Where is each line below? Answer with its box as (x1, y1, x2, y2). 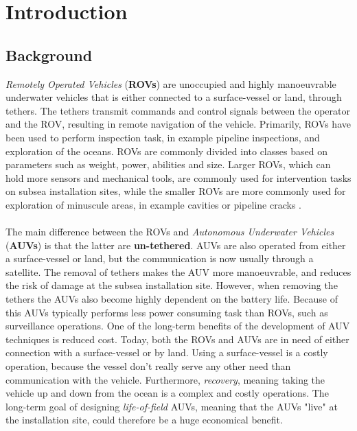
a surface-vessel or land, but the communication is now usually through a (5, 251, 314, 266)
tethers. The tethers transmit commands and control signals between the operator (5, 103, 350, 117)
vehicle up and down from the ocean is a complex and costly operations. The (5, 386, 329, 400)
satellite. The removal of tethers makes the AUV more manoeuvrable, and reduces (5, 264, 352, 279)
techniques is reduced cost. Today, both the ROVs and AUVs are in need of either (5, 331, 349, 346)
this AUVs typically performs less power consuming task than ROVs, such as (5, 305, 328, 319)
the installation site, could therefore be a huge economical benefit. (5, 412, 283, 427)
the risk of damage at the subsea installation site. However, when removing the (5, 278, 338, 292)
